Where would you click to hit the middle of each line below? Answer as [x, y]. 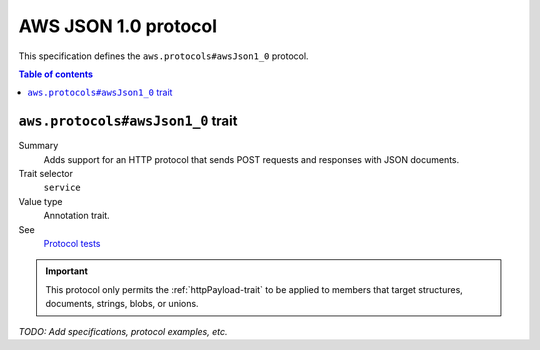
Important [67, 271]
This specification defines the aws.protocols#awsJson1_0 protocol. [163, 56]
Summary [38, 146]
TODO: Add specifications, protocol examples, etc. [123, 331]
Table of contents [56, 74]
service [62, 188]
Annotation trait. [76, 216]
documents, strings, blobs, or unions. [122, 304]
